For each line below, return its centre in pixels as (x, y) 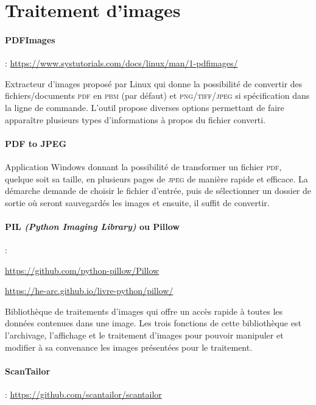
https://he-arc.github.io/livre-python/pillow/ (89, 291)
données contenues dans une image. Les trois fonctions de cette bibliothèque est (153, 323)
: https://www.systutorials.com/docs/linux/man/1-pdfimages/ (121, 63)
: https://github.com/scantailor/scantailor (83, 394)
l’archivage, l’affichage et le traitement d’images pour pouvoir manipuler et (144, 335)
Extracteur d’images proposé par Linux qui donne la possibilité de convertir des (154, 83)
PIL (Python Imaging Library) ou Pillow (92, 226)
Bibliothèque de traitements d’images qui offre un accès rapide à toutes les (144, 311)
